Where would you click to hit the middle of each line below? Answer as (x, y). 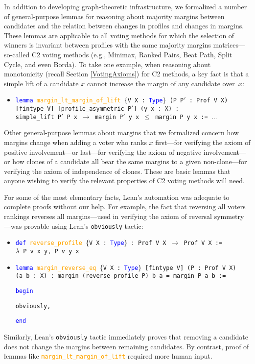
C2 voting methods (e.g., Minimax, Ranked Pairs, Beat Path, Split (132, 54)
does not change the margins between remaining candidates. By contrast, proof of (127, 346)
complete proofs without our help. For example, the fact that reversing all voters (125, 206)
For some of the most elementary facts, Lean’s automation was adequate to (117, 197)
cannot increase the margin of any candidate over (161, 83)
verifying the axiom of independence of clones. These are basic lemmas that (117, 171)
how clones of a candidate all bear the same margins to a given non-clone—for (130, 161)
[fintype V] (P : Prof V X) (191, 268)
